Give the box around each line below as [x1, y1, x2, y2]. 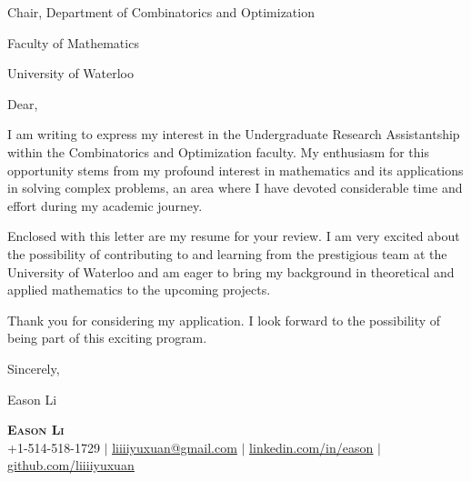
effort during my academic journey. [7, 195, 203, 215]
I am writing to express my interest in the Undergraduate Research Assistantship [7, 125, 460, 144]
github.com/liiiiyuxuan [7, 456, 135, 475]
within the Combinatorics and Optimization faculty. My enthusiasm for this [7, 142, 429, 161]
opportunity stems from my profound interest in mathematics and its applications [7, 160, 464, 179]
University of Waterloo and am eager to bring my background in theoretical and [7, 262, 455, 281]
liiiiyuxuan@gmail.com [112, 437, 237, 456]
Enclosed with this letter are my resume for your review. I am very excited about [7, 226, 460, 246]
